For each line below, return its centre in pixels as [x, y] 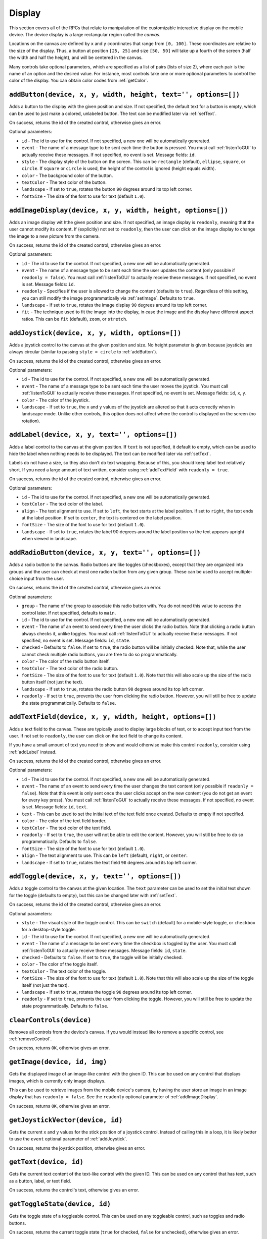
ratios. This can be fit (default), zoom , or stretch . [74, 319]
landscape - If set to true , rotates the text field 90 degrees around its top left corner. [109, 862]
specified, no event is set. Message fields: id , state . [76, 641]
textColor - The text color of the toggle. [64, 971]
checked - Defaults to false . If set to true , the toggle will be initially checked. [102, 957]
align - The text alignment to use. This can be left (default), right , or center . [105, 855]
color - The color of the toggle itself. [60, 964]
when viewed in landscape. [49, 539]
